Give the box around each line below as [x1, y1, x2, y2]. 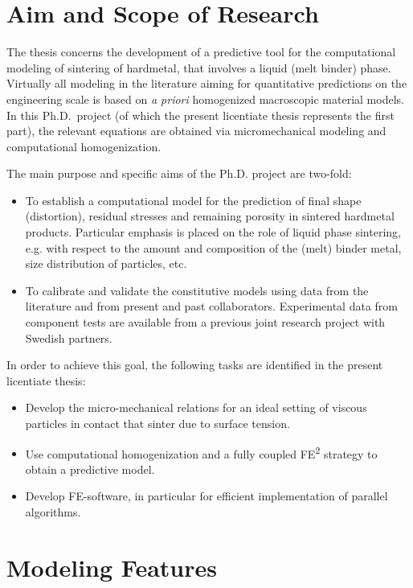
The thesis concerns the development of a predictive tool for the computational [6, 43, 396, 60]
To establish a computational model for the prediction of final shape [25, 191, 362, 208]
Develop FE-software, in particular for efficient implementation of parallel [25, 487, 388, 504]
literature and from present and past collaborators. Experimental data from [25, 298, 398, 315]
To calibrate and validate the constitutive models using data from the [25, 282, 369, 298]
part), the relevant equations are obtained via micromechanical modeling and [6, 122, 386, 139]
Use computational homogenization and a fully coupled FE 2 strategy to [25, 442, 378, 462]
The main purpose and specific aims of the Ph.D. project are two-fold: [6, 165, 352, 182]
